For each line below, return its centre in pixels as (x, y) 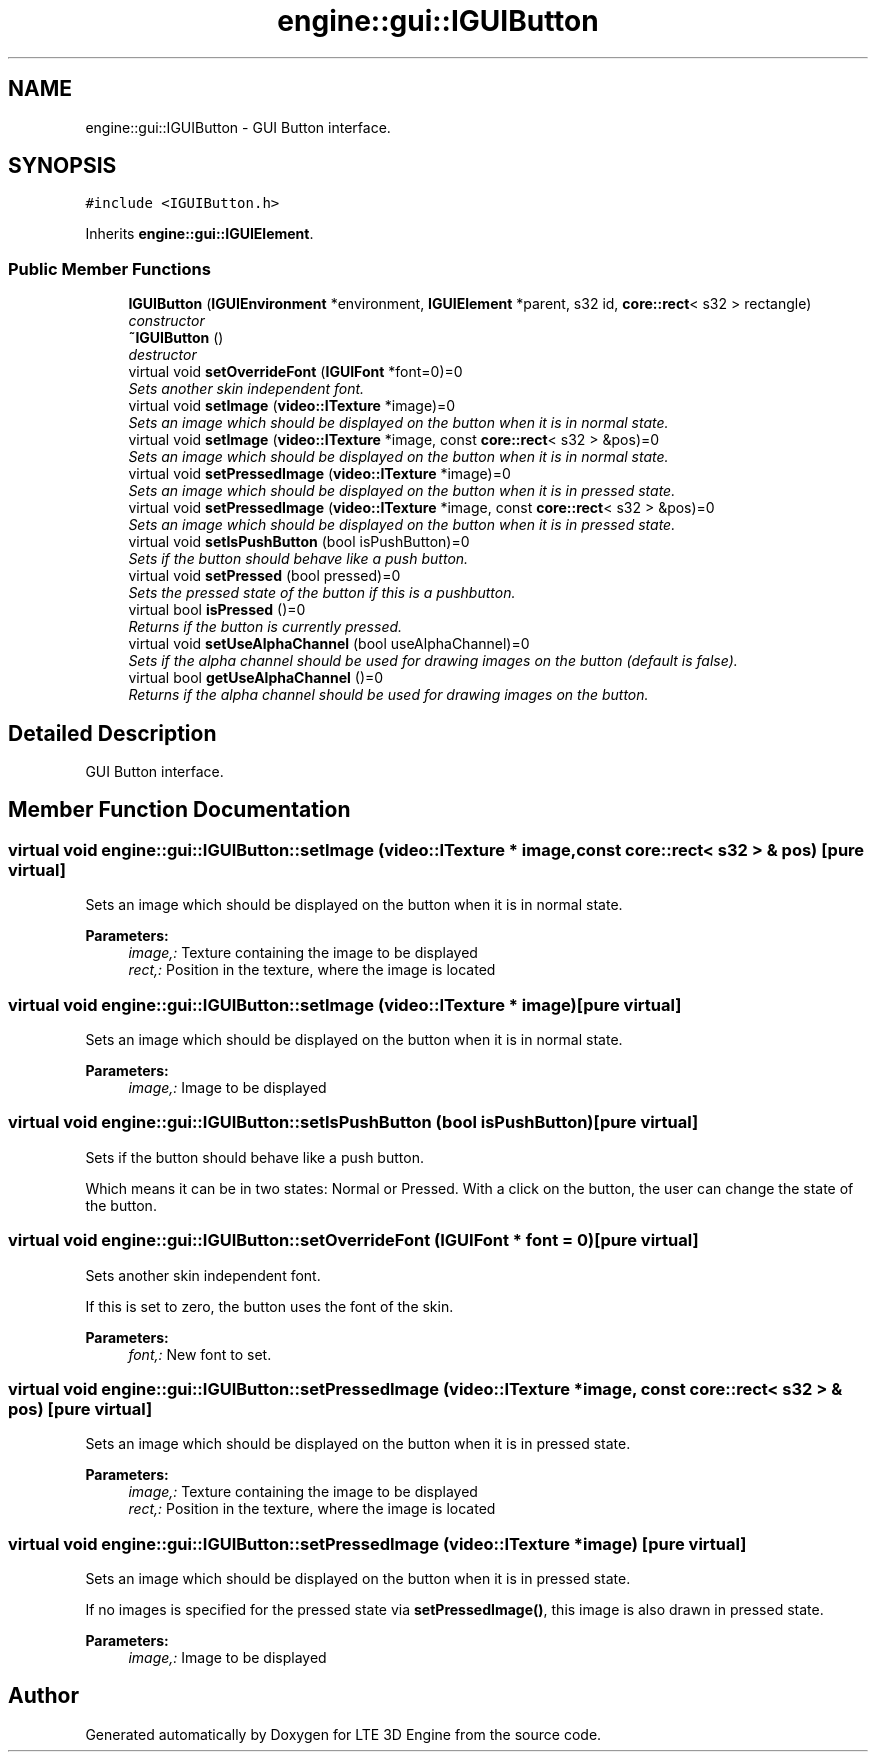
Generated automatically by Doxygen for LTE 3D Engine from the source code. (343, 1734)
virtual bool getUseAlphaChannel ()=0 (256, 678)
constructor (166, 321)
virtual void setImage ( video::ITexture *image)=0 (292, 406)
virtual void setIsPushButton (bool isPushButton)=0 (299, 542)
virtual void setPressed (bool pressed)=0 (264, 576)
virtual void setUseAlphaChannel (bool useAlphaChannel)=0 (329, 644)
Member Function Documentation (179, 810)
